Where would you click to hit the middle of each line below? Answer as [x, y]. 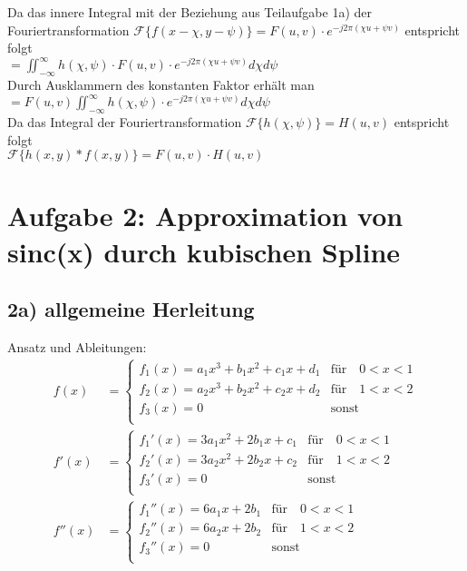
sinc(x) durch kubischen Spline [204, 251]
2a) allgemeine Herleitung [131, 309]
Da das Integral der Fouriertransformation [125, 121]
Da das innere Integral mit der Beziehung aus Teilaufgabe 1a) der [190, 12]
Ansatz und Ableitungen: [77, 346]
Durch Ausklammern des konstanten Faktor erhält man [161, 85]
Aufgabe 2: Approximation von [205, 216]
